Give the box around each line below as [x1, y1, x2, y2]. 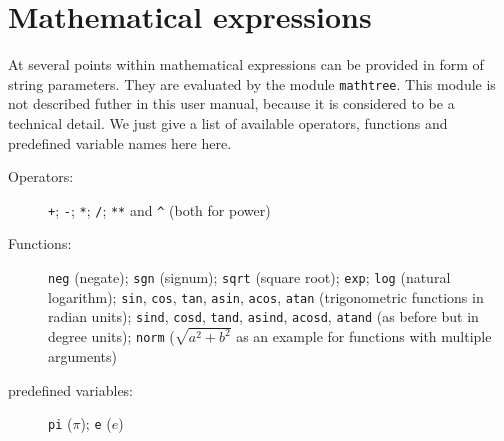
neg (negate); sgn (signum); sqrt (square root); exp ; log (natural [48, 267, 451, 287]
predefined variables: [8, 379, 134, 400]
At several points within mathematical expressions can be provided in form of [8, 54, 484, 75]
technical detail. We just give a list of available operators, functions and [8, 112, 448, 133]
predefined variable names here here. [8, 132, 232, 153]
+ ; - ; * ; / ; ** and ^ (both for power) [48, 199, 271, 220]
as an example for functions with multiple [236, 326, 492, 347]
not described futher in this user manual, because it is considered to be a [8, 93, 455, 114]
